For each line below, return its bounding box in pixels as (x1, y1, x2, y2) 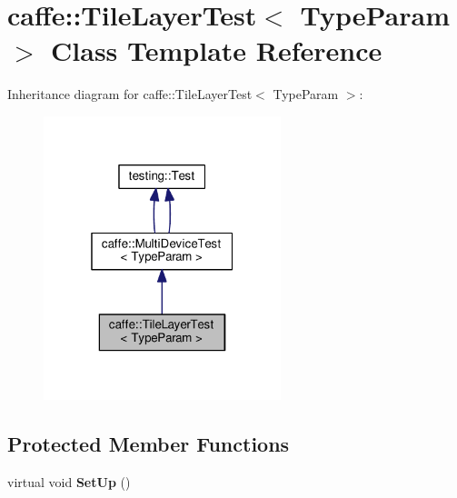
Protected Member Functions (7, 429, 290, 457)
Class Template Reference (51, 32, 382, 69)
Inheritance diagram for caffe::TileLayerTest (7, 85, 253, 104)
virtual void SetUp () (7, 472, 131, 491)
